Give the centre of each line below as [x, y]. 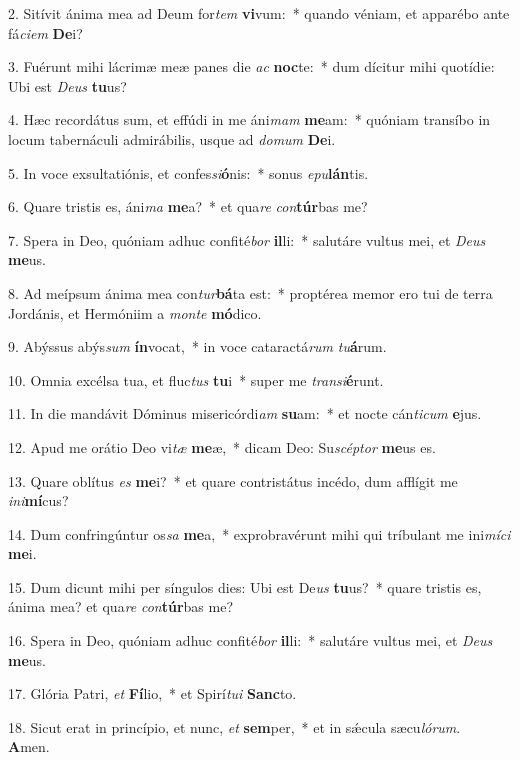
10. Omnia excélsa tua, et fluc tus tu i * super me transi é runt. [196, 379]
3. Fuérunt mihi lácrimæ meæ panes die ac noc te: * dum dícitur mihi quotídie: [251, 66]
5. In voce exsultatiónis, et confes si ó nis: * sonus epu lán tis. [188, 172]
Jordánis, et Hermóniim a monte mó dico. [135, 312]
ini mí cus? [38, 500]
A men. [29, 746]
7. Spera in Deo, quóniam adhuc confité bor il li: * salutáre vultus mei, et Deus [247, 239]
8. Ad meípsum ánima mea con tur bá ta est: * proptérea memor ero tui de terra [250, 292]
